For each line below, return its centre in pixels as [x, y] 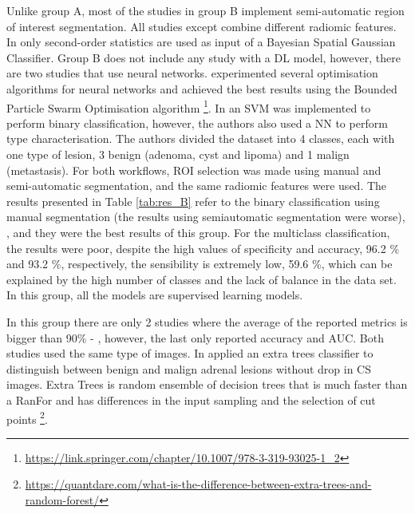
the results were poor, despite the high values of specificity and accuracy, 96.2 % [203, 248]
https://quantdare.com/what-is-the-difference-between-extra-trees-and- [198, 484]
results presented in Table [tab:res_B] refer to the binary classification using [193, 201]
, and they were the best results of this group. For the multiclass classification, [198, 232]
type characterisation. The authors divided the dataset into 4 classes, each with [201, 138]
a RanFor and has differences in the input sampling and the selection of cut [191, 399]
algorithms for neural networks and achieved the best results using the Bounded [202, 88]
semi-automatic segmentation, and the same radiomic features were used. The [197, 186]
